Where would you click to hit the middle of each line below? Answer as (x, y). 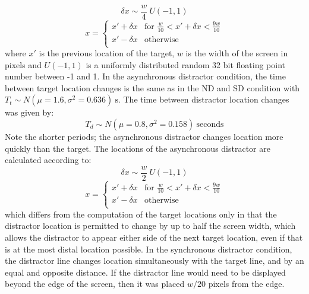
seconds (210, 124)
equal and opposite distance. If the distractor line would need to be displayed (145, 272)
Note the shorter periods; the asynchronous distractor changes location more (144, 136)
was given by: (29, 112)
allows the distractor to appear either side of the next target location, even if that (154, 237)
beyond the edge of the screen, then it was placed (95, 284)
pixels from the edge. (246, 284)
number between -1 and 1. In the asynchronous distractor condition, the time (145, 76)
